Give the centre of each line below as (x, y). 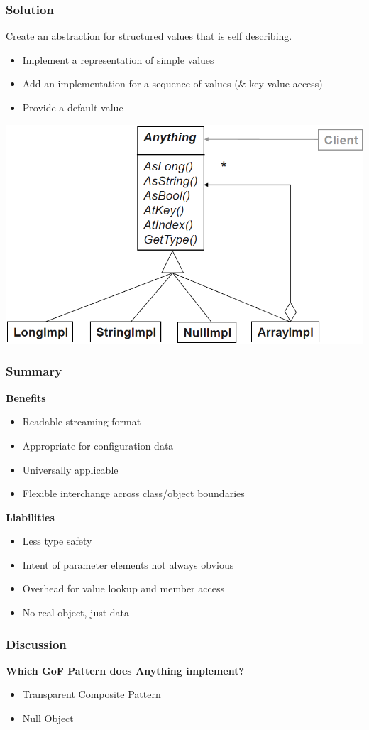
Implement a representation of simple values (118, 59)
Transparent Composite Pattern (92, 694)
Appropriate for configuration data (98, 445)
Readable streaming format (82, 421)
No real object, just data (76, 612)
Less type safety (57, 541)
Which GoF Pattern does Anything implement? (125, 670)
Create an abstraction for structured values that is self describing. (149, 36)
